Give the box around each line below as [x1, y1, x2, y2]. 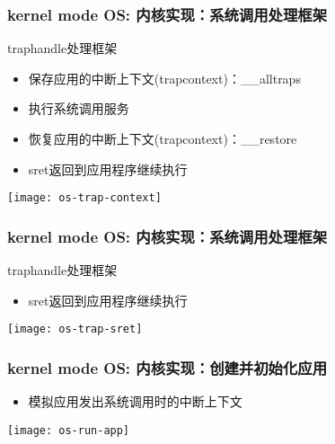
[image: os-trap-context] [7, 191, 162, 205]
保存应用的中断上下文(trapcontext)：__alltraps [28, 68, 301, 87]
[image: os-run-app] [7, 423, 130, 437]
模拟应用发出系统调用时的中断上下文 [28, 392, 242, 411]
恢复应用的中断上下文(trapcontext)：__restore [28, 129, 297, 147]
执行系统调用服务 [28, 99, 129, 118]
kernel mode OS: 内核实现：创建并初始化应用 [7, 356, 328, 378]
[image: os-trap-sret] [7, 323, 143, 336]
